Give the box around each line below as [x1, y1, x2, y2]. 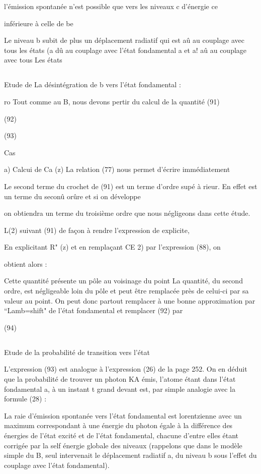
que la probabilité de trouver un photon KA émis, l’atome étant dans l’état [4, 374, 236, 384]
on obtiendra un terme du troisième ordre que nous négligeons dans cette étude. [4, 208, 250, 218]
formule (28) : [4, 393, 47, 404]
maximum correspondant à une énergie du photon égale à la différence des [4, 420, 233, 431]
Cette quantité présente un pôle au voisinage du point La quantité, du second [4, 275, 243, 286]
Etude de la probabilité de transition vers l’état [4, 346, 150, 357]
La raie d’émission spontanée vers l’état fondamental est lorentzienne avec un [4, 410, 242, 421]
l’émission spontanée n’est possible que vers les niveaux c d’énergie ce [4, 1, 218, 11]
